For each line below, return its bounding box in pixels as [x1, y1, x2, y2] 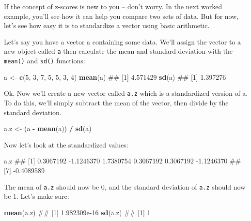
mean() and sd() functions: [4, 56, 85, 66]
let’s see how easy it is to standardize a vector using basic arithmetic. [4, 20, 210, 30]
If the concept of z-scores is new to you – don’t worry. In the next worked [4, 1, 222, 11]
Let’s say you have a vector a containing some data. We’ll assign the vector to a [4, 36, 241, 46]
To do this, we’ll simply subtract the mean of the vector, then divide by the [4, 97, 229, 107]
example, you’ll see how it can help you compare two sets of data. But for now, [4, 11, 239, 21]
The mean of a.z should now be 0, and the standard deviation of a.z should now [4, 181, 246, 192]
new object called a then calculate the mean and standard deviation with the [4, 46, 233, 56]
